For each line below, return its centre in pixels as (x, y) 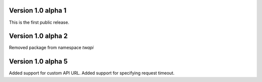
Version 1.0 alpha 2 (38, 36)
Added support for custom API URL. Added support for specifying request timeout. (92, 73)
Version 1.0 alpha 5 (38, 61)
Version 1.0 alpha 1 (38, 10)
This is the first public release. (39, 22)
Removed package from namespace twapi (51, 48)
